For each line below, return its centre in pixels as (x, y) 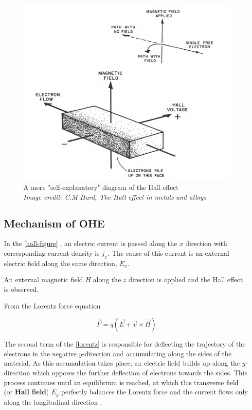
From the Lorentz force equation (52, 305)
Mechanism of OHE (54, 223)
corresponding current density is (52, 253)
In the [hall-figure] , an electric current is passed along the (90, 243)
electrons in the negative (40, 353)
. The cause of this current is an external (168, 253)
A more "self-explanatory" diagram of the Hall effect (101, 187)
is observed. (21, 289)
